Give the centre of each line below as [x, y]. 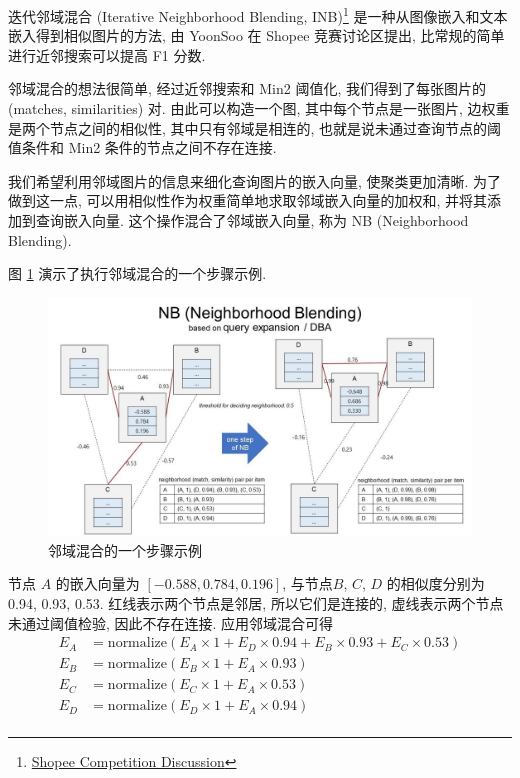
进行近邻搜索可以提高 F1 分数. [107, 54]
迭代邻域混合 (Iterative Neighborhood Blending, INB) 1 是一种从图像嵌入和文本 [258, 14]
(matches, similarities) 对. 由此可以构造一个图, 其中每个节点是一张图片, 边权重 [259, 108]
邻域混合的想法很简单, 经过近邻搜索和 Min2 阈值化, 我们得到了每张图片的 [247, 88]
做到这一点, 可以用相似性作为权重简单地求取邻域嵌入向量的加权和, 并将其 [248, 200]
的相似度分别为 [435, 583]
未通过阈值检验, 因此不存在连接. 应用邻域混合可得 [171, 622]
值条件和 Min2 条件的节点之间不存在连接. [142, 147]
